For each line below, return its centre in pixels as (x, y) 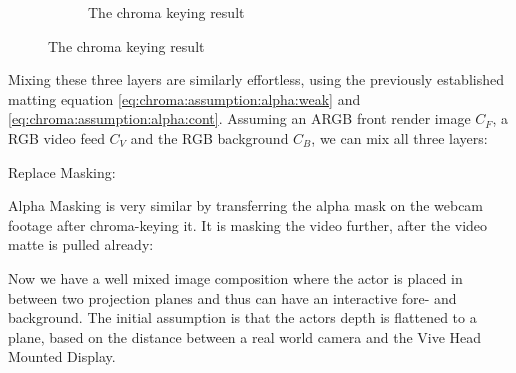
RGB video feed (56, 137)
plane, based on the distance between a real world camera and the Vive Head (245, 336)
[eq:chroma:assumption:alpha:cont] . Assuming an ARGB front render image (239, 118)
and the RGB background (209, 137)
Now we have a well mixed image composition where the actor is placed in (235, 277)
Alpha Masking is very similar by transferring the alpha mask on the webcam (246, 205)
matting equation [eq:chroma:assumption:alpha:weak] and (184, 98)
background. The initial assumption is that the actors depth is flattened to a (242, 317)
